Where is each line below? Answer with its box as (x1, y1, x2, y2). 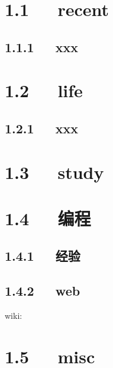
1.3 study (5, 159, 104, 184)
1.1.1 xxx (5, 37, 79, 56)
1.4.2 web (5, 281, 80, 300)
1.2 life (5, 78, 83, 103)
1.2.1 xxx (5, 119, 79, 137)
